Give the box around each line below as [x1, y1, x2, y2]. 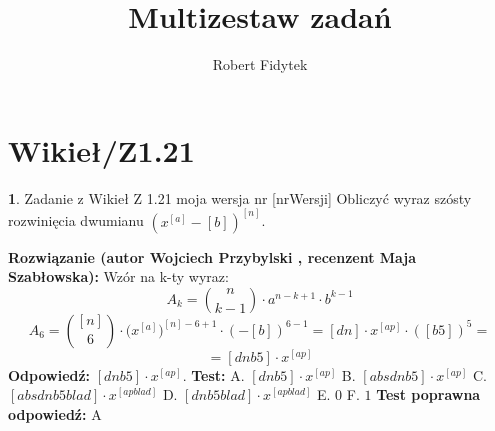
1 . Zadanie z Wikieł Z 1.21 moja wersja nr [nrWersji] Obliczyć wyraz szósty [8, 187, 472, 208]
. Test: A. [182, 364, 245, 385]
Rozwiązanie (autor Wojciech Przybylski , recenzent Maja [8, 246, 417, 267]
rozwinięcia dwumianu [8, 210, 144, 231]
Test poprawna [376, 384, 481, 405]
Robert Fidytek [212, 54, 308, 75]
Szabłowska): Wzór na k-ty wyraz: [8, 266, 229, 287]
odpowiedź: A [8, 404, 102, 425]
